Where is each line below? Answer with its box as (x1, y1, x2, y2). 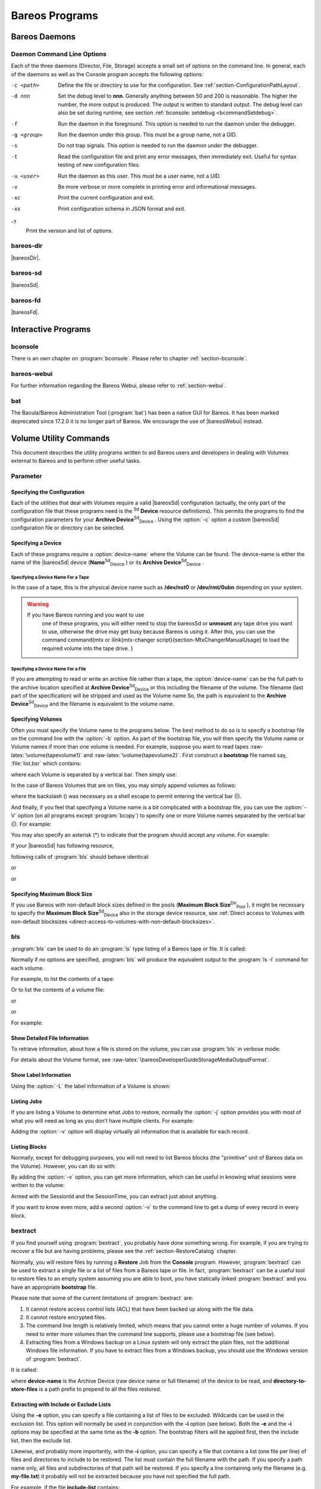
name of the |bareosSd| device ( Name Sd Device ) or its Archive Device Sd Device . (11, 557, 204, 567)
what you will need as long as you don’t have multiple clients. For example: (11, 1117, 194, 1124)
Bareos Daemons (11, 32, 75, 42)
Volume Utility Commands (11, 433, 110, 443)
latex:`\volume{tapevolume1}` (11, 751, 83, 759)
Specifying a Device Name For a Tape (11, 574, 89, 580)
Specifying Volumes (11, 715, 62, 723)
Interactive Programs (11, 324, 92, 334)
